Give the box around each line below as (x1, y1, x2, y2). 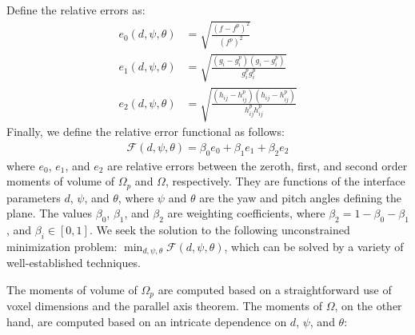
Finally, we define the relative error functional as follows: (6, 123, 285, 140)
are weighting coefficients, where (167, 205, 325, 221)
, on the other (334, 297, 402, 314)
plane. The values (6, 205, 93, 221)
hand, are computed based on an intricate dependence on (6, 313, 287, 330)
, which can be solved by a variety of (224, 237, 404, 254)
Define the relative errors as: (6, 2, 146, 18)
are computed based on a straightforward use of (158, 281, 392, 298)
